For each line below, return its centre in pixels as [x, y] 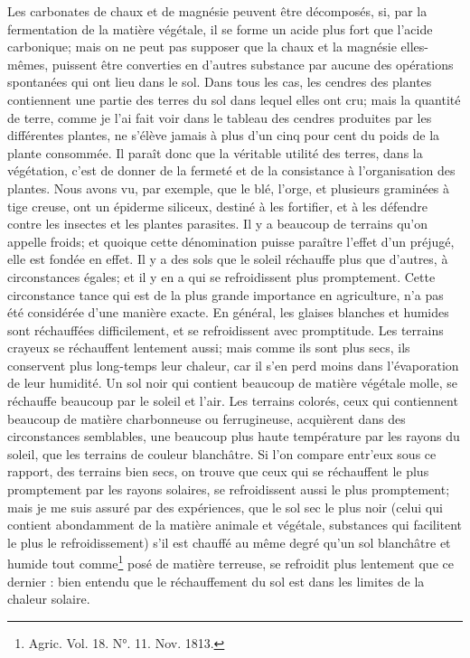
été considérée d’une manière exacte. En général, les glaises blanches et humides [228, 312]
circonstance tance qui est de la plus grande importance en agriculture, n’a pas [226, 294]
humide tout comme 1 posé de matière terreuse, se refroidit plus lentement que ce [230, 562]
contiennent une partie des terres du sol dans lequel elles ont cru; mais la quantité [234, 99]
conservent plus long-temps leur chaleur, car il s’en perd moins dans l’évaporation [233, 365]
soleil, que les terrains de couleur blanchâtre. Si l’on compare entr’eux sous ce [222, 453]
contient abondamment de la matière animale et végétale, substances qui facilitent [235, 525]
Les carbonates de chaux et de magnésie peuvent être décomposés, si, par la [217, 11]
